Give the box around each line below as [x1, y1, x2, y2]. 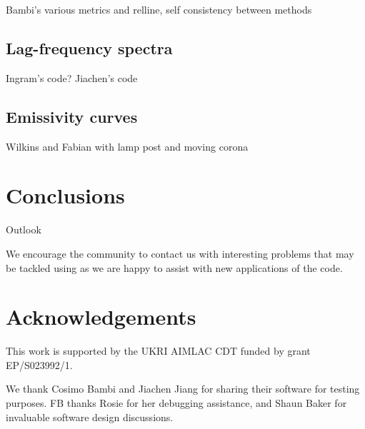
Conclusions [6, 181, 125, 210]
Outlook [6, 222, 41, 237]
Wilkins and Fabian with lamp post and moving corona [6, 138, 249, 153]
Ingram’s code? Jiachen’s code [6, 70, 138, 85]
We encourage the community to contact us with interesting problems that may [6, 246, 354, 261]
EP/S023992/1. [6, 357, 73, 372]
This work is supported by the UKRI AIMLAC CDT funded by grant [6, 343, 311, 358]
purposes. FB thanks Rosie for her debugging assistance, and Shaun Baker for [6, 395, 347, 410]
